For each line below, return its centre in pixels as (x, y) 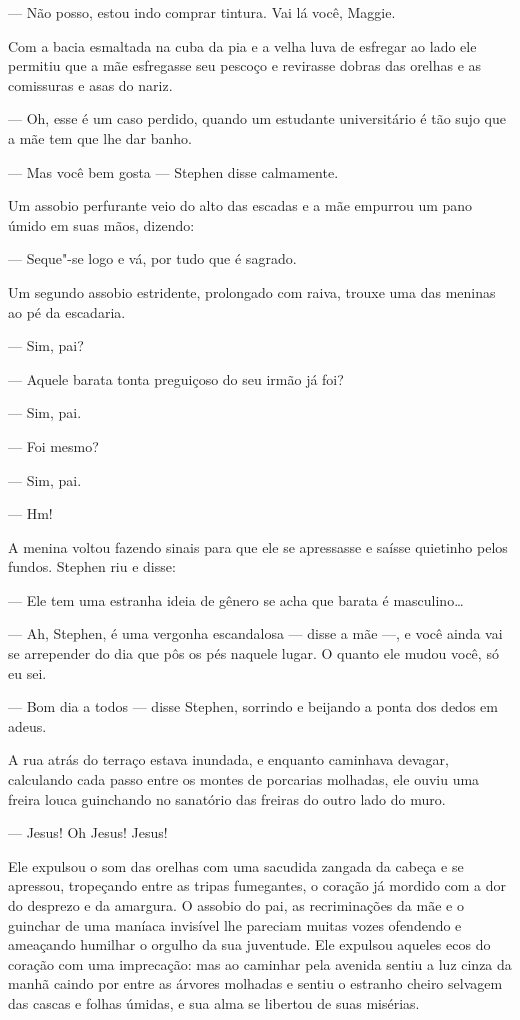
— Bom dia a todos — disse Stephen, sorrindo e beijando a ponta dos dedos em (253, 706)
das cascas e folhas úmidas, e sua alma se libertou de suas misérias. (214, 1002)
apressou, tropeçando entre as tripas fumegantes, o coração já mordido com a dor (257, 885)
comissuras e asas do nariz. (90, 84)
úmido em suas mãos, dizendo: (101, 224)
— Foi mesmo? (53, 445)
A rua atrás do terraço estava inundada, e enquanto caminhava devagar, (228, 759)
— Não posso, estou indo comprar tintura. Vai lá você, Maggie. (202, 12)
